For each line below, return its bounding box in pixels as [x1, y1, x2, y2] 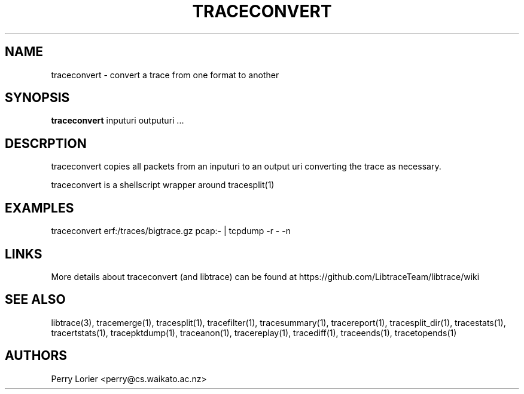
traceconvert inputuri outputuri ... [51, 115, 184, 126]
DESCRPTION [5, 136, 87, 151]
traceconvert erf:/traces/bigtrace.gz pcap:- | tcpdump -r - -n [51, 226, 291, 236]
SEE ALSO [5, 292, 66, 307]
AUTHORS [5, 348, 68, 364]
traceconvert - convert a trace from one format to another [51, 69, 279, 80]
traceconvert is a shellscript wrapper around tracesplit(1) [51, 180, 275, 190]
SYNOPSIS [5, 90, 70, 106]
